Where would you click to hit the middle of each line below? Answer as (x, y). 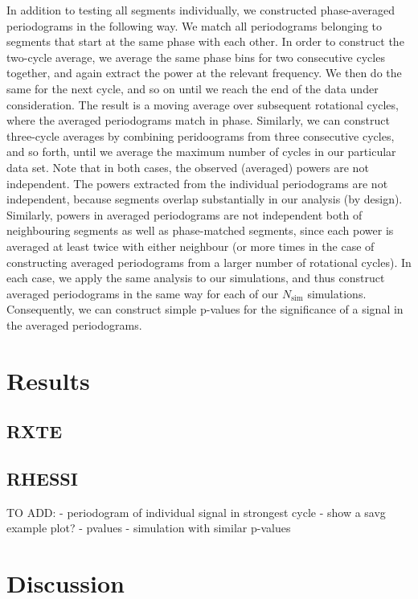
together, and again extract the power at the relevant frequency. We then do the (204, 73)
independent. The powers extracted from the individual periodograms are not (197, 183)
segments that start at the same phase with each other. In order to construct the (205, 41)
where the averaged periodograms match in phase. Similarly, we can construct (198, 120)
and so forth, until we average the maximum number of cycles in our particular (201, 152)
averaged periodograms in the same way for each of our (143, 293)
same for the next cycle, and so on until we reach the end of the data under (193, 88)
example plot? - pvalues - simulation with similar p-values (149, 528)
